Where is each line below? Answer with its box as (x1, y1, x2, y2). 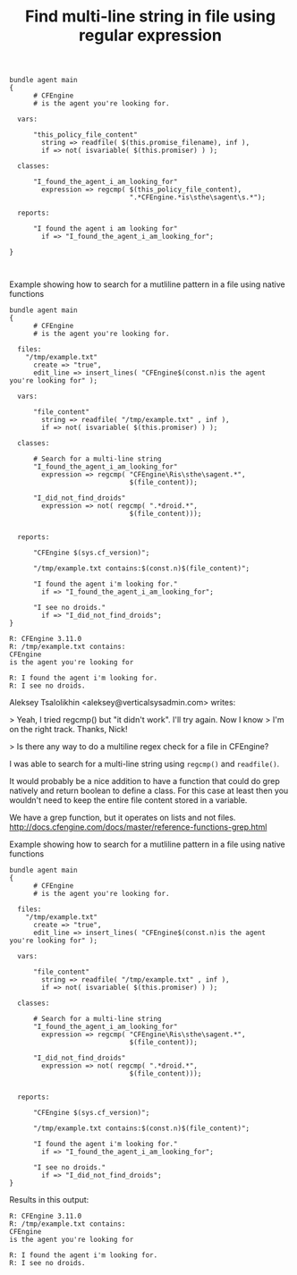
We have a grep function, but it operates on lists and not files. (9, 812, 236, 823)
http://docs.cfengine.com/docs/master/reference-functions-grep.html (9, 822, 267, 832)
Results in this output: (9, 1195, 89, 1205)
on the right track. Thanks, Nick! (9, 724, 128, 735)
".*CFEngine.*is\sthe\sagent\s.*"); (129, 193, 267, 202)
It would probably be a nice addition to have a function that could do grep (9, 776, 280, 787)
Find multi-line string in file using (25, 6, 276, 27)
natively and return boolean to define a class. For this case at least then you (9, 785, 289, 797)
